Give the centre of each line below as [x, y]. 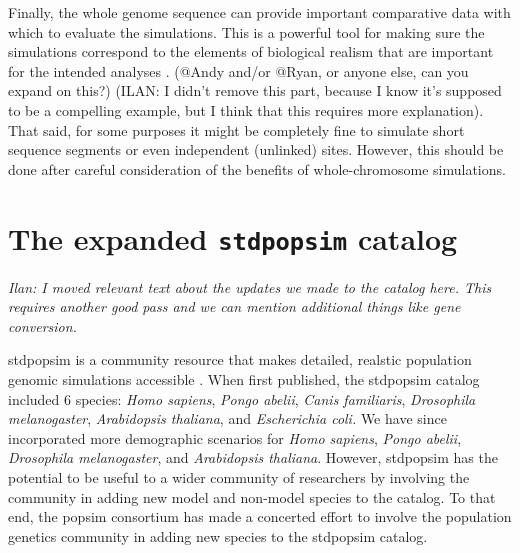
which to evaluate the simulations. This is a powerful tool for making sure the [246, 31]
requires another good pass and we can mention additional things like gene [234, 306]
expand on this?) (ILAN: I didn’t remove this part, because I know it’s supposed [255, 90]
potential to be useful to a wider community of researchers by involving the [239, 476]
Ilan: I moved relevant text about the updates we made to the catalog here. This [250, 286]
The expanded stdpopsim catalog [233, 237]
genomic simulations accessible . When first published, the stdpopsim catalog [244, 378]
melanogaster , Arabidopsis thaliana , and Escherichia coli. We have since [227, 418]
